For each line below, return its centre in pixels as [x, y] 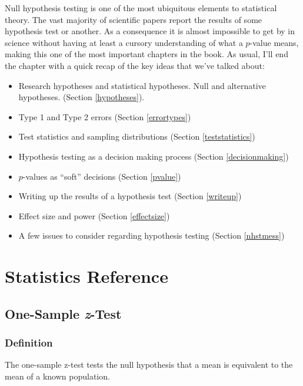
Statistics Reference [86, 276]
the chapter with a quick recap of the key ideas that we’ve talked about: [135, 65]
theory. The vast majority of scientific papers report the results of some [134, 19]
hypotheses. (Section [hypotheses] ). [81, 97]
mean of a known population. [57, 376]
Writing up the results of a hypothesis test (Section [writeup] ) [130, 196]
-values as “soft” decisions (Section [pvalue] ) [102, 176]
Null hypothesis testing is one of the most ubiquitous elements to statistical [141, 8]
